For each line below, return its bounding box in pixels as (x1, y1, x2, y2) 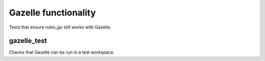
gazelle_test (9, 37, 47, 45)
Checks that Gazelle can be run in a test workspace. (9, 49, 115, 55)
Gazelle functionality (9, 7, 96, 18)
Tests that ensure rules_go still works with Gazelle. (9, 24, 111, 30)
